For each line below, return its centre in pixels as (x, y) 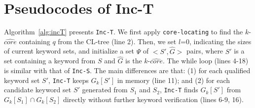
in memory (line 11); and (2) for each (174, 80)
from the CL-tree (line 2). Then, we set (117, 41)
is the (134, 61)
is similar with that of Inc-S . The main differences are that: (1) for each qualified (127, 70)
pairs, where (205, 51)
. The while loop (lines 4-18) (205, 61)
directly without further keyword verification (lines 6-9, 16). (153, 99)
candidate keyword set (38, 90)
